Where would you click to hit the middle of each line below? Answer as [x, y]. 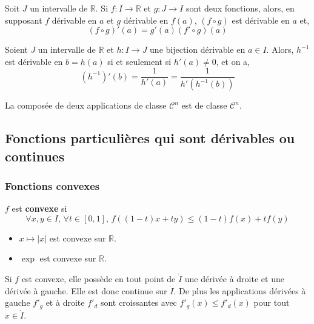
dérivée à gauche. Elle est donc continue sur [86, 290]
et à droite [65, 302]
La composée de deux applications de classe [86, 105]
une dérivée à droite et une [234, 279]
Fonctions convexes [52, 185]
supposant [24, 20]
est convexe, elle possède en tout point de [99, 279]
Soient [16, 49]
